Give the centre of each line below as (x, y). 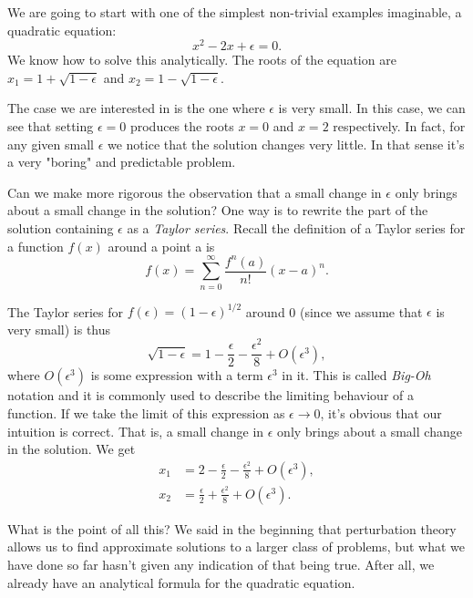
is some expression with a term (177, 375)
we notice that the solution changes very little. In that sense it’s (286, 144)
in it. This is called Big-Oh (356, 375)
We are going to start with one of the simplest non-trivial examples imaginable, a (235, 12)
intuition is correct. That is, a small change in (136, 431)
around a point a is (161, 246)
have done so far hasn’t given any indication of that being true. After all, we (221, 565)
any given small (51, 144)
